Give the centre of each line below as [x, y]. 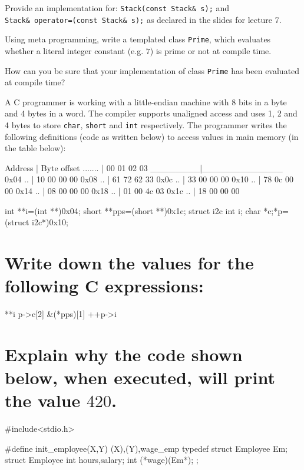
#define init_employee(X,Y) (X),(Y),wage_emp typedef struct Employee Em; [146, 448]
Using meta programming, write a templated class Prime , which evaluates [138, 39]
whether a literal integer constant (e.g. [74, 50]
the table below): [35, 148]
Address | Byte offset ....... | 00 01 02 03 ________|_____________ [144, 167]
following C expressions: [104, 286]
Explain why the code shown [124, 354]
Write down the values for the [129, 262]
